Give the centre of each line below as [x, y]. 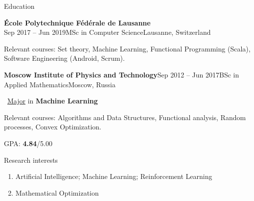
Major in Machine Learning [53, 101]
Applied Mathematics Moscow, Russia [60, 84]
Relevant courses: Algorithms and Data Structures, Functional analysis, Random [125, 117]
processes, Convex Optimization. [53, 127]
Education [19, 6]
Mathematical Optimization [57, 192]
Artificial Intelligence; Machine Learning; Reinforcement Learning [114, 176]
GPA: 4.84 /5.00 [28, 143]
